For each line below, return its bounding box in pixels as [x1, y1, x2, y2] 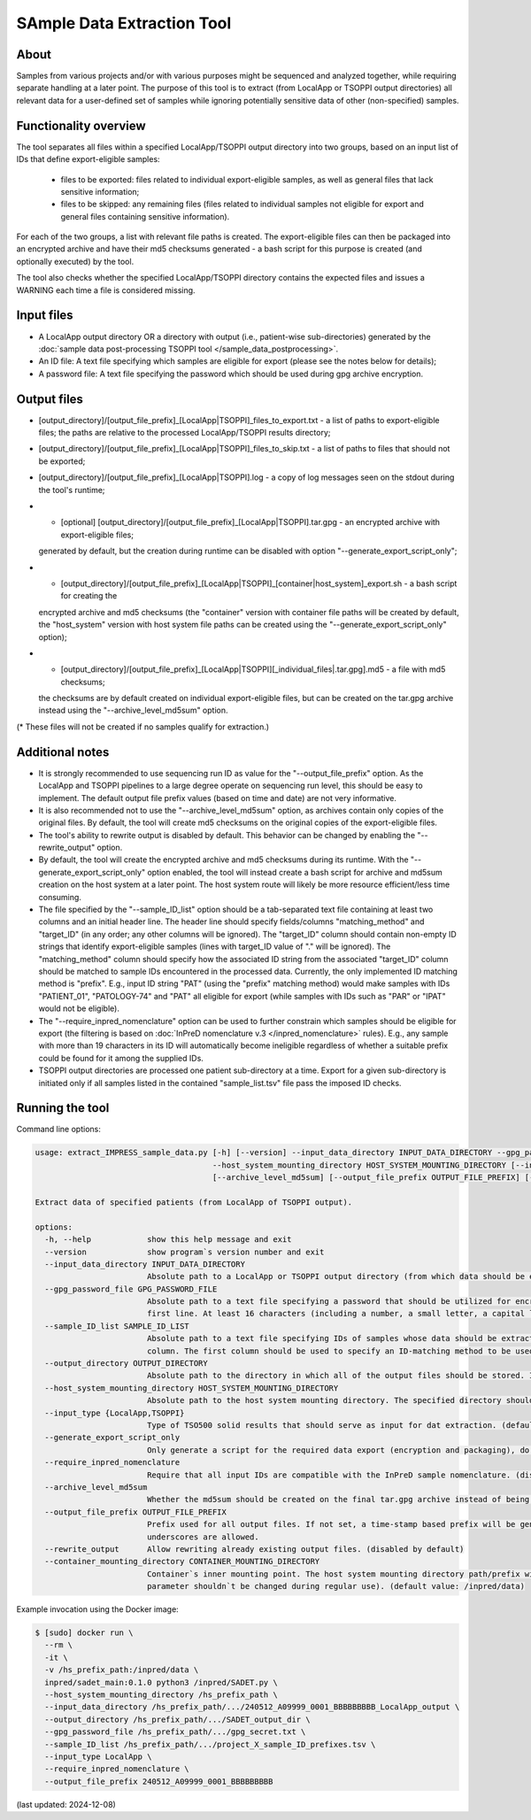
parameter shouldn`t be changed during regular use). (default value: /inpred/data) [146, 1581, 526, 1592]
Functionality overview [16, 118, 146, 133]
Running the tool [16, 1100, 110, 1115]
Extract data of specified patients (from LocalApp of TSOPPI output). [35, 1197, 353, 1207]
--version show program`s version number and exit [44, 1246, 325, 1257]
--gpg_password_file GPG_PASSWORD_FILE [44, 1284, 218, 1294]
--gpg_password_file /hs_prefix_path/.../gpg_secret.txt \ [44, 1727, 306, 1737]
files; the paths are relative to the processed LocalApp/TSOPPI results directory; [38, 428, 331, 438]
